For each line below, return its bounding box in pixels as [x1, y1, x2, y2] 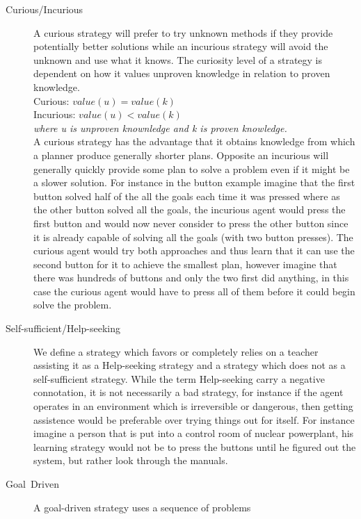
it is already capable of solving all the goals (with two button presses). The [33, 229, 353, 244]
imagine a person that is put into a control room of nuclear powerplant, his [33, 426, 354, 440]
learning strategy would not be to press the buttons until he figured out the [33, 439, 356, 454]
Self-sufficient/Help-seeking [6, 321, 121, 336]
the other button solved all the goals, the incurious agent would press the [33, 202, 346, 217]
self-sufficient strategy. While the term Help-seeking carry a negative [33, 371, 325, 386]
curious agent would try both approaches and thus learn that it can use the [33, 243, 355, 258]
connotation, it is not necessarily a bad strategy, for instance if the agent [33, 385, 344, 399]
